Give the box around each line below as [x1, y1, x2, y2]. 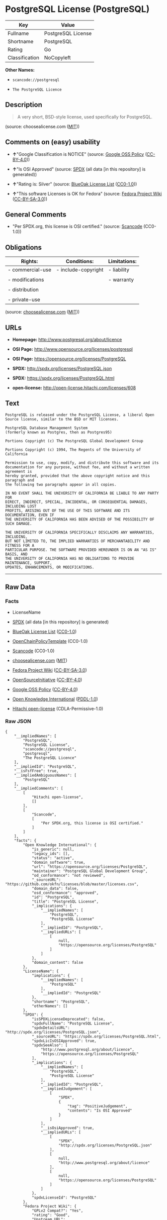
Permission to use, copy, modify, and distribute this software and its [5, 460, 159, 465]
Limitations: [108, 258, 137, 265]
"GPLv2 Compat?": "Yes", [31, 1208, 83, 1213]
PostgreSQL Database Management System [5, 425, 88, 430]
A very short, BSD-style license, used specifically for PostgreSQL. [17, 113, 153, 120]
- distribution [7, 286, 39, 293]
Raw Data [5, 583, 36, 592]
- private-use [7, 296, 41, 303]
